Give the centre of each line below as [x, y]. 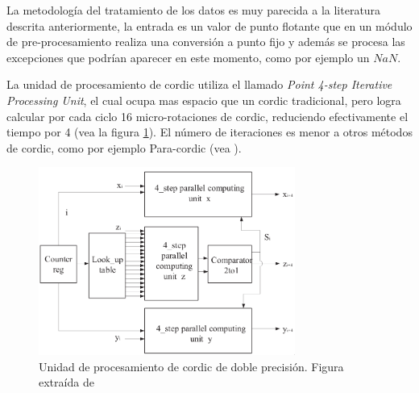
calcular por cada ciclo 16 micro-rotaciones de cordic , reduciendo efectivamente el [207, 116]
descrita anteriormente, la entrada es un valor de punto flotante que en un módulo [209, 25]
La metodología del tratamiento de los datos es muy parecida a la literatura [194, 10]
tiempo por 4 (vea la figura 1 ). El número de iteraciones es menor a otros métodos [209, 132]
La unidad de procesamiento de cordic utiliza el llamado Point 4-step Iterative [199, 84]
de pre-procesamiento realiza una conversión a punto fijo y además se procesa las [206, 42]
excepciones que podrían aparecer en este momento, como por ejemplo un [188, 57]
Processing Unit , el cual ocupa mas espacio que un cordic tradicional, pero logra [204, 100]
